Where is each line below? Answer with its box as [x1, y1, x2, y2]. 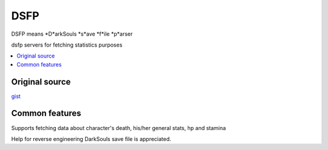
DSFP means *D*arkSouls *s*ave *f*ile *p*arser [11, 30, 133, 37]
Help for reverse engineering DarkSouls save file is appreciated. [11, 135, 171, 142]
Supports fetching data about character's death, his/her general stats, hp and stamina [11, 124, 226, 131]
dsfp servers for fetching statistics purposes [11, 41, 123, 48]
